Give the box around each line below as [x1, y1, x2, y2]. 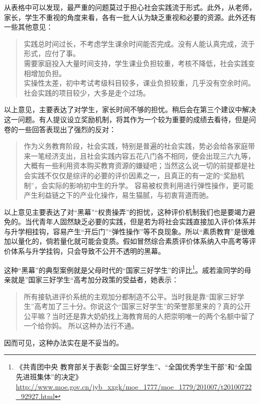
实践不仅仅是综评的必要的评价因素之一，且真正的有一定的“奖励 [30, 170, 237, 180]
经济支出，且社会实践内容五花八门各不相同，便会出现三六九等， [44, 150, 255, 161]
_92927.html [15, 391, 55, 401]
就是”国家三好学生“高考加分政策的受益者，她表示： [10, 274, 179, 284]
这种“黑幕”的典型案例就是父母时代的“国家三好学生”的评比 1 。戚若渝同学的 [4, 263, 244, 275]
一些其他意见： [4, 22, 53, 32]
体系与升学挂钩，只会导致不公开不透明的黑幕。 [10, 246, 165, 256]
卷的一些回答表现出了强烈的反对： [4, 124, 116, 134]
